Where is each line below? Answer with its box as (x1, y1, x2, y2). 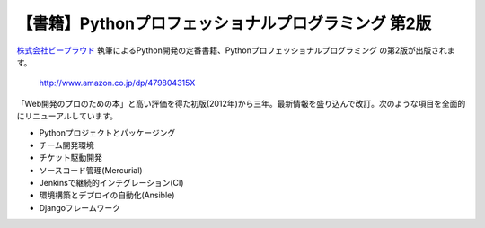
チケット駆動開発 (39, 153, 102, 163)
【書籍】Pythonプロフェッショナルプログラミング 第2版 (16, 13, 432, 33)
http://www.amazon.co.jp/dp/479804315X (39, 77, 196, 89)
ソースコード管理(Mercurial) (39, 164, 143, 175)
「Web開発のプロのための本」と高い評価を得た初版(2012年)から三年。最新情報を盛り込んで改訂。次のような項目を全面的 (16, 98, 466, 109)
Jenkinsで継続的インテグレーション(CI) (39, 178, 184, 189)
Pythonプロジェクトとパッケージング (39, 127, 176, 138)
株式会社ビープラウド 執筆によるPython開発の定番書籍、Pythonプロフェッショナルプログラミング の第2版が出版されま (16, 45, 455, 56)
